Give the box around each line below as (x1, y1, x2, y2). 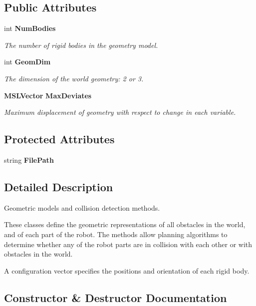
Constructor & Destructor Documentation (4, 290, 227, 305)
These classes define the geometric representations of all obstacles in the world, (4, 219, 246, 230)
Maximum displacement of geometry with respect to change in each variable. (4, 107, 236, 117)
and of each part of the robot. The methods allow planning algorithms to (4, 229, 228, 239)
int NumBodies (4, 23, 56, 33)
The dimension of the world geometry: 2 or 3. (4, 73, 144, 83)
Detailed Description (4, 179, 113, 194)
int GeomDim (4, 56, 51, 67)
